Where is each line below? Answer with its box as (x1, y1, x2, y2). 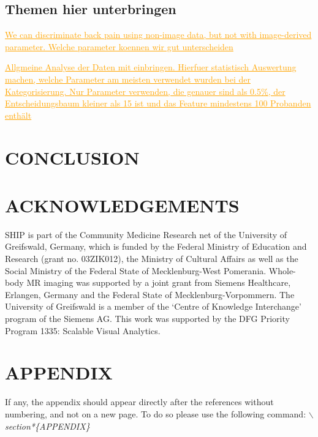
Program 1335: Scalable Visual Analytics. (5, 324, 161, 337)
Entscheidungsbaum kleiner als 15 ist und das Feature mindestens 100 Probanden (5, 97, 311, 110)
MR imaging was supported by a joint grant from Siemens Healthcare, (26, 276, 291, 289)
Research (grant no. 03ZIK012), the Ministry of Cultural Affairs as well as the (5, 252, 298, 265)
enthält (5, 108, 32, 121)
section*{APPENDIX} (5, 419, 90, 432)
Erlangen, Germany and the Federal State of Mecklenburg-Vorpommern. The (5, 288, 295, 301)
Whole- (268, 264, 296, 277)
